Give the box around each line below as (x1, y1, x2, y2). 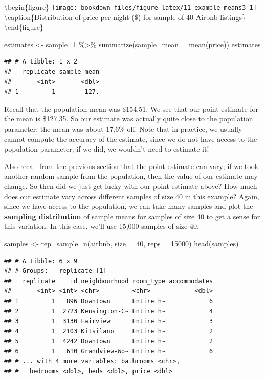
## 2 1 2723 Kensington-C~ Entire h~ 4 (4, 307, 213, 315)
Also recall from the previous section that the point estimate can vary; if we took (4, 160, 259, 171)
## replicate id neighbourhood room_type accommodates (4, 277, 213, 285)
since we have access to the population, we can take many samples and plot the (4, 201, 253, 212)
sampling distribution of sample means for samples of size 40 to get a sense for (4, 210, 260, 221)
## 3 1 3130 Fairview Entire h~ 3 (4, 318, 213, 325)
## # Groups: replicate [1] (4, 267, 107, 275)
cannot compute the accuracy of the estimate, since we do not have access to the (4, 133, 257, 144)
